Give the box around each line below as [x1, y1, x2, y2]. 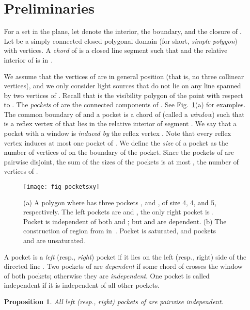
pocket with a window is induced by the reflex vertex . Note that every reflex [4, 128, 231, 138]
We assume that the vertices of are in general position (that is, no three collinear [4, 71, 244, 81]
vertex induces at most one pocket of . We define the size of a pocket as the [4, 137, 229, 147]
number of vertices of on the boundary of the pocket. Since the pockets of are [4, 147, 234, 157]
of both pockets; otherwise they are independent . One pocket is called [4, 270, 210, 280]
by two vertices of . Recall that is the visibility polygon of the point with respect [4, 90, 243, 100]
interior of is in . [4, 54, 52, 65]
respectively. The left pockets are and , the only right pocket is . [23, 207, 214, 217]
